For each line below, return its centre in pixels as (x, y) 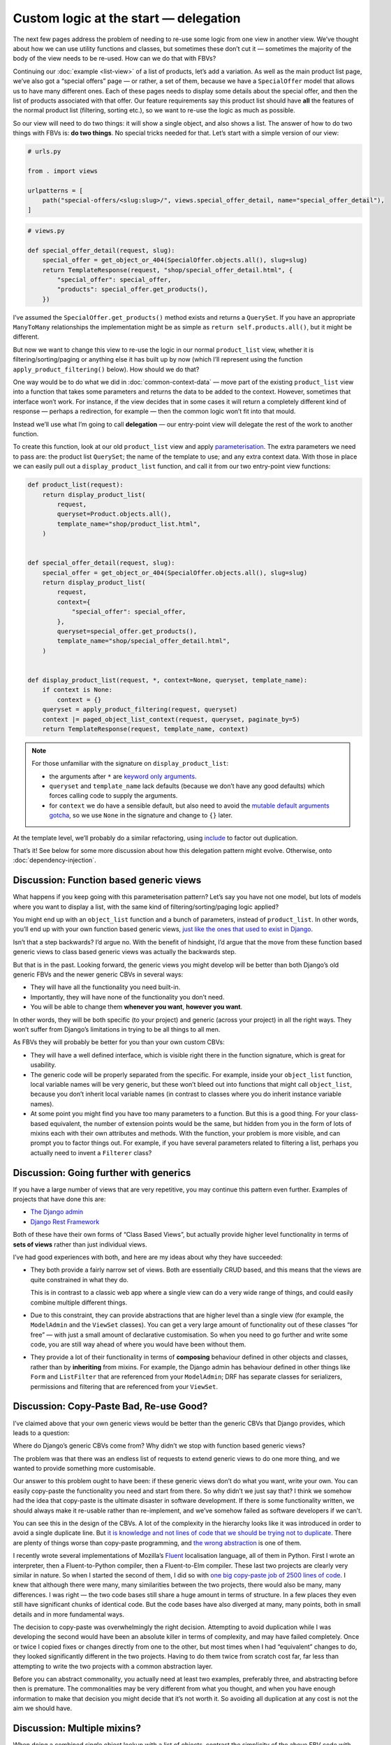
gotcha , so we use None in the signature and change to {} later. (141, 815)
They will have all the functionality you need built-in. (105, 987)
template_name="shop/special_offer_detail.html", (143, 641)
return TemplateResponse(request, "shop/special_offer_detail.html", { (168, 270)
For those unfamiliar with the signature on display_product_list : (130, 764)
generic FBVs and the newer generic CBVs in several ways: (98, 974)
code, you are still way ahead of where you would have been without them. (138, 1344)
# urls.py (44, 151)
